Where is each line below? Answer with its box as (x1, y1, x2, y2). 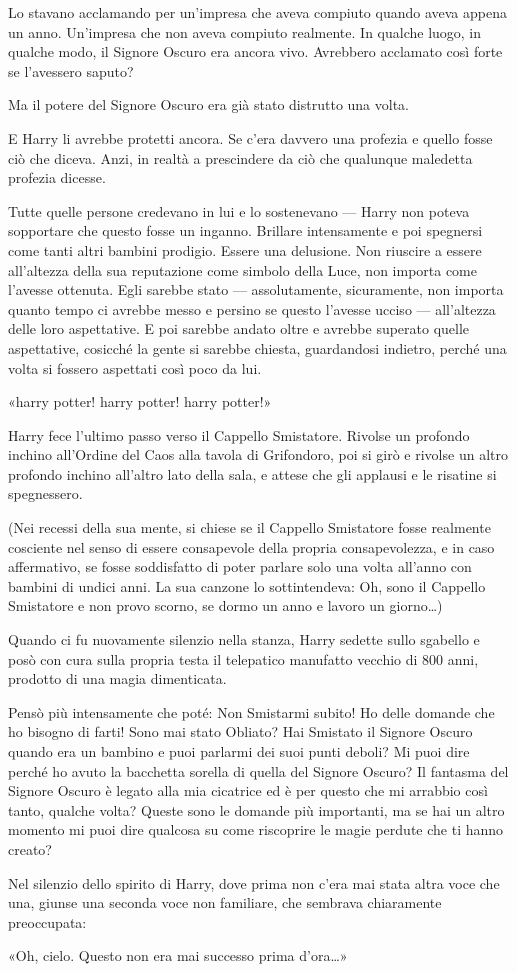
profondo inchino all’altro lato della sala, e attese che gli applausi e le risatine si (8, 463, 497, 484)
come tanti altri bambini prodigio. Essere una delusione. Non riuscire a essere (8, 239, 482, 260)
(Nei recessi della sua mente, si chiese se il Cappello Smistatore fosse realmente (8, 517, 491, 538)
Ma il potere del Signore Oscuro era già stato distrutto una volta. (8, 94, 410, 115)
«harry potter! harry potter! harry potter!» (8, 391, 272, 412)
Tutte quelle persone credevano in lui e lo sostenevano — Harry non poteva (8, 200, 470, 221)
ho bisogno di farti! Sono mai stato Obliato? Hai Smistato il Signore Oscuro (8, 721, 473, 742)
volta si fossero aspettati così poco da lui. (8, 357, 262, 378)
